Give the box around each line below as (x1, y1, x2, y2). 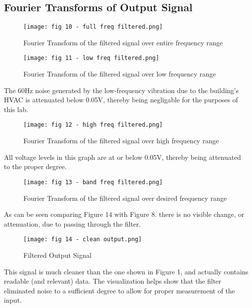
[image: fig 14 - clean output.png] (23, 236, 142, 243)
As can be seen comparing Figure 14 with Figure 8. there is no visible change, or (4, 209, 244, 219)
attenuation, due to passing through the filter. (4, 218, 141, 229)
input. (4, 295, 22, 305)
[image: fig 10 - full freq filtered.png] (23, 23, 163, 31)
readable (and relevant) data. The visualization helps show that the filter (4, 276, 221, 286)
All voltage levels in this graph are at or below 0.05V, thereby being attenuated (4, 152, 241, 162)
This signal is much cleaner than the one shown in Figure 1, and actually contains (4, 266, 249, 276)
